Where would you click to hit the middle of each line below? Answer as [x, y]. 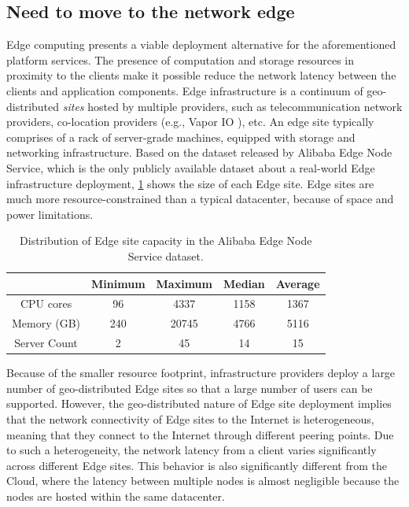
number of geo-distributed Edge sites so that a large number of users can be [190, 388]
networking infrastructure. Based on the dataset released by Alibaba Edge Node [199, 152]
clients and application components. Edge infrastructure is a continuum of [185, 90]
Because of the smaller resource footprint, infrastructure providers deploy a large [201, 373]
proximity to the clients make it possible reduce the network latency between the [201, 75]
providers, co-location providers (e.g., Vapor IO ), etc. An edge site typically [190, 122]
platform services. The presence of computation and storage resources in [181, 59]
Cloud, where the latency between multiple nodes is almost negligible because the [203, 481]
